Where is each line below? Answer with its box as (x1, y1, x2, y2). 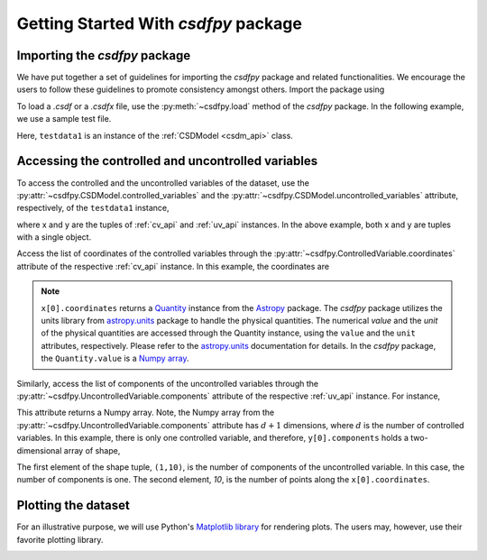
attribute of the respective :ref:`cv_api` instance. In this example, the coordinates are (16, 261, 329, 271)
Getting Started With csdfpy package (16, 14, 302, 33)
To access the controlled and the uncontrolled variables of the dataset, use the (16, 177, 310, 188)
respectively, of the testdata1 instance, (16, 203, 170, 214)
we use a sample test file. (16, 114, 112, 124)
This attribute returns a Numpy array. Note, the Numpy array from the (16, 407, 275, 418)
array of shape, (63, 445, 121, 455)
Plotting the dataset (16, 498, 131, 513)
